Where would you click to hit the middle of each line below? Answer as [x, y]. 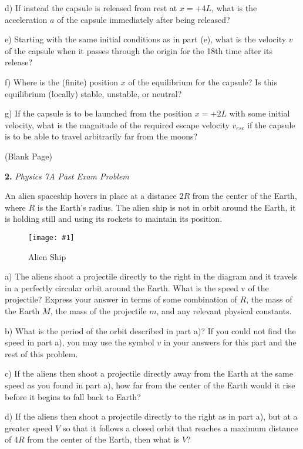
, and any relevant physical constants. [224, 310]
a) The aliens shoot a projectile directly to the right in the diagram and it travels [151, 276]
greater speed [29, 428]
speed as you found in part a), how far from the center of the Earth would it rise [150, 385]
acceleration [26, 19]
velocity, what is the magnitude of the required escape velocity [117, 124]
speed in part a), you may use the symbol [80, 342]
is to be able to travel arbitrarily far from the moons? [101, 136]
